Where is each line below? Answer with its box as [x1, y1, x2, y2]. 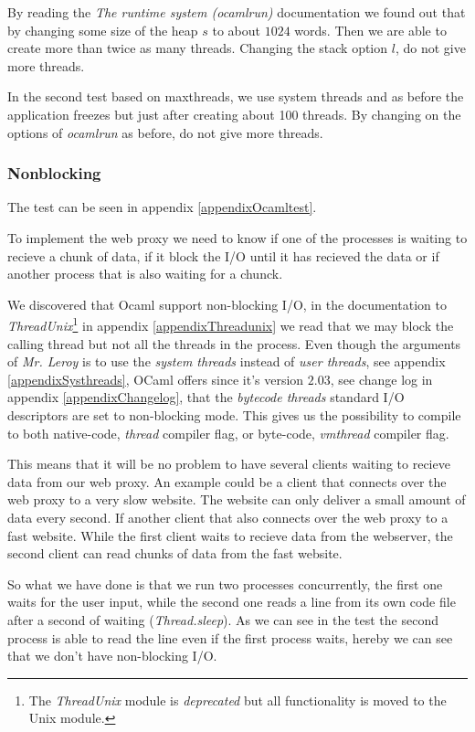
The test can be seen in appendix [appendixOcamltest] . [7, 197, 317, 217]
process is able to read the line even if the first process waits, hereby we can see [7, 628, 453, 647]
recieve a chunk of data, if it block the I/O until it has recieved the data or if [7, 246, 439, 265]
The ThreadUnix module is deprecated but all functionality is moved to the [28, 690, 447, 709]
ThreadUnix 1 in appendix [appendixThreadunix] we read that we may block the [7, 313, 454, 334]
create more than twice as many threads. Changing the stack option [7, 38, 388, 58]
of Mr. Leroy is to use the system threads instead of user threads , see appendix [7, 352, 446, 371]
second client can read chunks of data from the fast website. [7, 544, 343, 563]
